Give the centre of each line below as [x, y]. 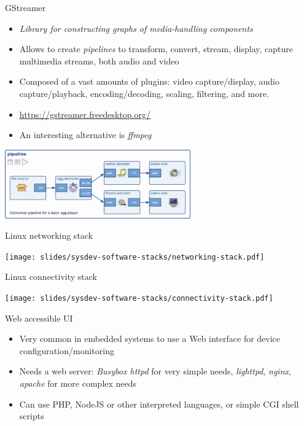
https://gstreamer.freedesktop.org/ [85, 114]
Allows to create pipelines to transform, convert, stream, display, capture [156, 49]
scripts [32, 416]
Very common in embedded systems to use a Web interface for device [150, 339]
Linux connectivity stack [51, 277]
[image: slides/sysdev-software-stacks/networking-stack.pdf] [135, 257]
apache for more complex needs [78, 383]
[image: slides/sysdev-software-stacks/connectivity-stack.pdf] [139, 299]
